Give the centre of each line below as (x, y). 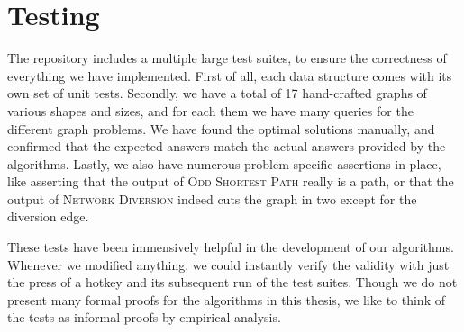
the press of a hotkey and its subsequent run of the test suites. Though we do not (232, 282)
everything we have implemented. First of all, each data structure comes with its (230, 75)
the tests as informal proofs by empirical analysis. (144, 317)
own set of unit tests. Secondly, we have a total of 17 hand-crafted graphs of (217, 93)
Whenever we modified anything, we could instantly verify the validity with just (228, 264)
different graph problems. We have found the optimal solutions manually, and (221, 128)
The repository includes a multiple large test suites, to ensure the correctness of (227, 58)
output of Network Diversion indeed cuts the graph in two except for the (212, 198)
